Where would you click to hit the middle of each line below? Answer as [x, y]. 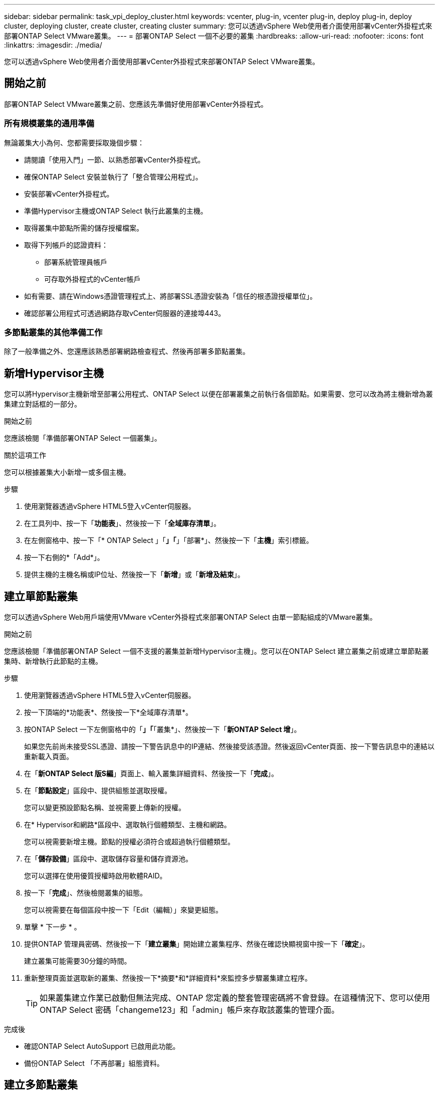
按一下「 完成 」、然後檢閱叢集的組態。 [85, 893]
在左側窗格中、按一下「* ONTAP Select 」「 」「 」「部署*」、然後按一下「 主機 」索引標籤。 [169, 540]
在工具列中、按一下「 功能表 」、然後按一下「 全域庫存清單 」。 [122, 523]
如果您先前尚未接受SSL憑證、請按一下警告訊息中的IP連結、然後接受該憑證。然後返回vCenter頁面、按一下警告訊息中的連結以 [229, 747]
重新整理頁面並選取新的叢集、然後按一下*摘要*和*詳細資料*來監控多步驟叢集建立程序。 [168, 978]
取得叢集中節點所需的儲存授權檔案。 [84, 228]
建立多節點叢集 [41, 1085]
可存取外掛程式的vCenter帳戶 [92, 279]
